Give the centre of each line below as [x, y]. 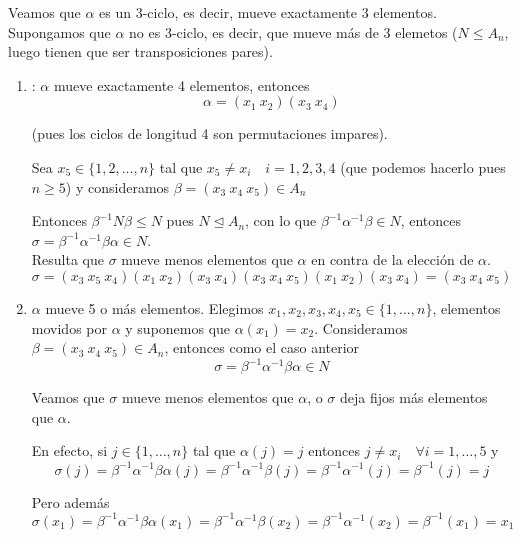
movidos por [69, 327]
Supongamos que [59, 31]
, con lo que [281, 220]
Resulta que [68, 259]
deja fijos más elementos [414, 397]
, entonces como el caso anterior [262, 347]
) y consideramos [117, 186]
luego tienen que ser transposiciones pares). [140, 51]
